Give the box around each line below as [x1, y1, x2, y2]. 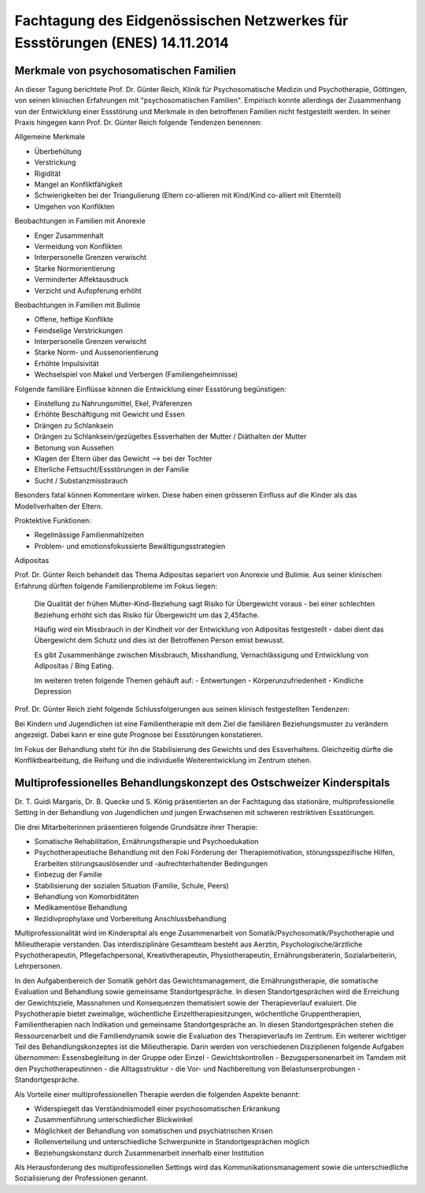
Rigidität [34, 169, 61, 178]
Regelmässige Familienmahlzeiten [34, 530, 145, 539]
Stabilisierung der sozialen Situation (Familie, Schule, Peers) [34, 880, 229, 890]
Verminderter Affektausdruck [34, 275, 129, 284]
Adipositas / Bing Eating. [34, 661, 114, 671]
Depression [34, 687, 72, 696]
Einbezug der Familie [34, 870, 102, 880]
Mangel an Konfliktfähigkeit [34, 180, 123, 189]
